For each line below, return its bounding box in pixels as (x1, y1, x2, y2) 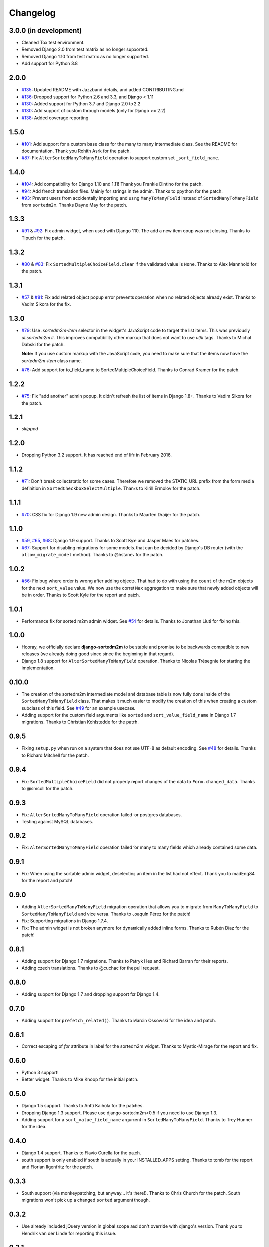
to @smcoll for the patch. (21, 785, 74, 791)
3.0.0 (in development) (9, 26, 82, 35)
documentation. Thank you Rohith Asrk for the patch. (21, 148, 131, 154)
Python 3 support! (21, 1069, 59, 1075)
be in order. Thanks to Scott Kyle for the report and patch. (21, 592, 140, 598)
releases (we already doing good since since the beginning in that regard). (21, 651, 174, 657)
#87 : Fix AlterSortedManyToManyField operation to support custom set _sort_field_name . (21, 155, 219, 161)
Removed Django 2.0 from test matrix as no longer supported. (21, 46, 149, 52)
